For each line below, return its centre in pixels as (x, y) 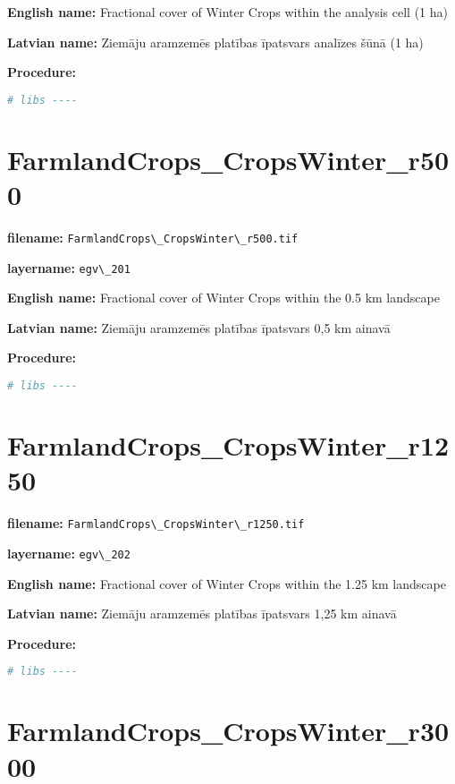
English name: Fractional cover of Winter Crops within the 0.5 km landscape (223, 298)
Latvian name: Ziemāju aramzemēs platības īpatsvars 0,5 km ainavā (199, 327)
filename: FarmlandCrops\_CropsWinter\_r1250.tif (156, 523)
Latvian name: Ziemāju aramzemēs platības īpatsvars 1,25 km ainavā (202, 614)
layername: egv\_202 (69, 553)
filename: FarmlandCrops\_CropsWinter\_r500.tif (153, 237)
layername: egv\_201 (69, 267)
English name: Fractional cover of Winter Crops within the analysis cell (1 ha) (227, 12)
